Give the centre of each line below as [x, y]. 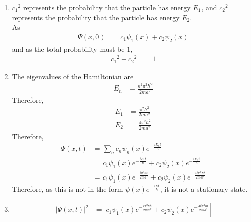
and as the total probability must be [68, 48]
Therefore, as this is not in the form [67, 188]
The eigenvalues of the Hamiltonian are [73, 76]
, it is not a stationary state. [204, 188]
